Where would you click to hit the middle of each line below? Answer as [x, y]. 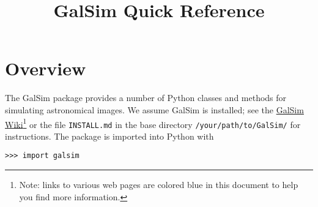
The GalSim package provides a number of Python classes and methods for [146, 98]
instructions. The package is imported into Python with [109, 136]
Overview [46, 68]
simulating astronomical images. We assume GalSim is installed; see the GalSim [154, 109]
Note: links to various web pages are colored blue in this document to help [159, 185]
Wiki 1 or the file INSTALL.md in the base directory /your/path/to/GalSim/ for [153, 123]
